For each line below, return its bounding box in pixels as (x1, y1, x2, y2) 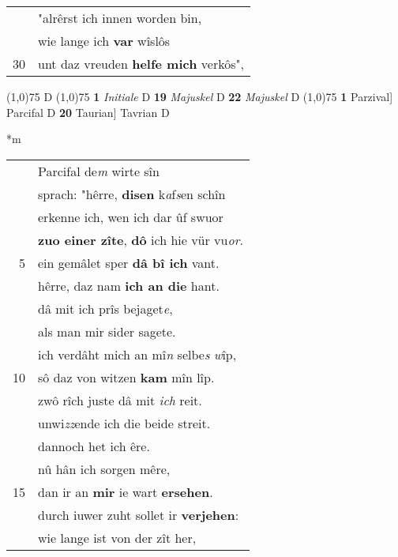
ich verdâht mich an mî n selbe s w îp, (38, 344, 237, 363)
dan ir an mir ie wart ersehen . (38, 482, 213, 501)
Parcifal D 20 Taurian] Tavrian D (6, 103, 170, 120)
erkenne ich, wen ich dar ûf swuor (38, 207, 223, 226)
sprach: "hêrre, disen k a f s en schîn (38, 184, 226, 203)
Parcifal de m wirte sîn (38, 161, 160, 180)
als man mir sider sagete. (38, 322, 176, 341)
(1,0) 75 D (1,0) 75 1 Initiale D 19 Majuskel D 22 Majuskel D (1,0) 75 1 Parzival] (6, 88, 393, 104)
